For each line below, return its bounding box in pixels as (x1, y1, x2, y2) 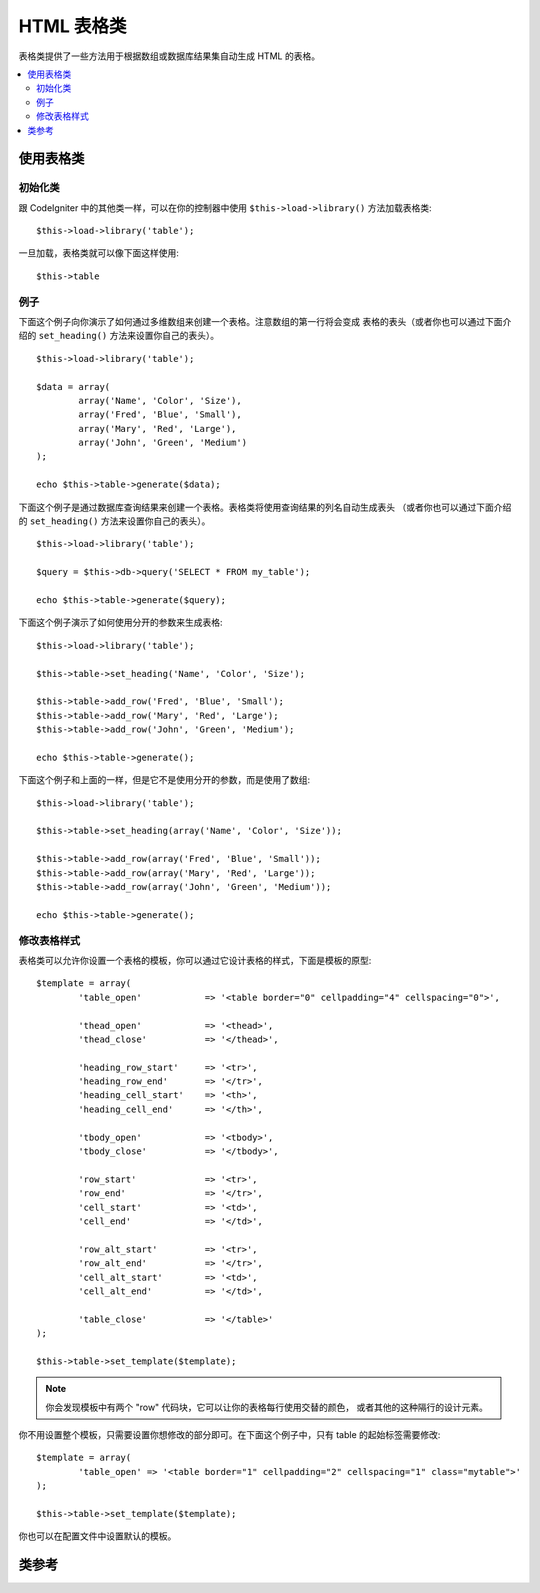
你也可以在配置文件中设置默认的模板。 (18, 1530, 177, 1542)
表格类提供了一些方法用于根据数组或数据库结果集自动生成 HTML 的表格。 (18, 50, 320, 62)
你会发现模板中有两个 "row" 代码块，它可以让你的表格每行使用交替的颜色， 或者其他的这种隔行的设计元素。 (45, 1401, 489, 1413)
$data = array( (36, 381, 111, 392)
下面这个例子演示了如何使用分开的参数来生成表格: (18, 616, 224, 629)
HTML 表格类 (18, 15, 127, 37)
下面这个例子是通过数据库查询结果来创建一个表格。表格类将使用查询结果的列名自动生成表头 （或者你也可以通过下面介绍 (18, 501, 512, 513)
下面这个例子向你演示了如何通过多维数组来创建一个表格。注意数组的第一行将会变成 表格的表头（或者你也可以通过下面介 (18, 315, 512, 327)
